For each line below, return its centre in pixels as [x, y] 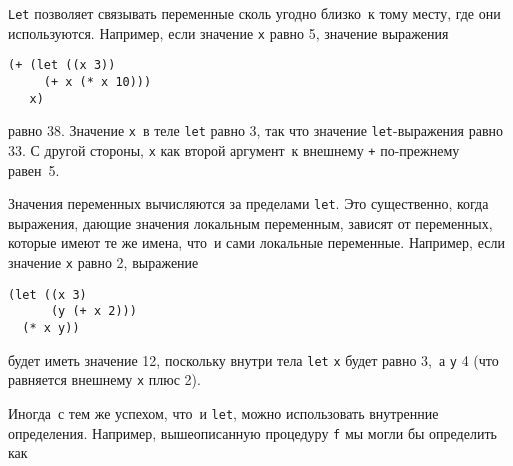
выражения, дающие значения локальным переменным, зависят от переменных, [250, 222]
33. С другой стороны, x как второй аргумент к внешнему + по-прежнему [234, 149]
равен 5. [34, 169]
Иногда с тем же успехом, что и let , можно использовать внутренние [223, 412]
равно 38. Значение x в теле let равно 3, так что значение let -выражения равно [256, 130]
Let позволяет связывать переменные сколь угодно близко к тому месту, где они [254, 13]
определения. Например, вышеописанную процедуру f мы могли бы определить [252, 432]
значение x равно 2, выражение [103, 262]
